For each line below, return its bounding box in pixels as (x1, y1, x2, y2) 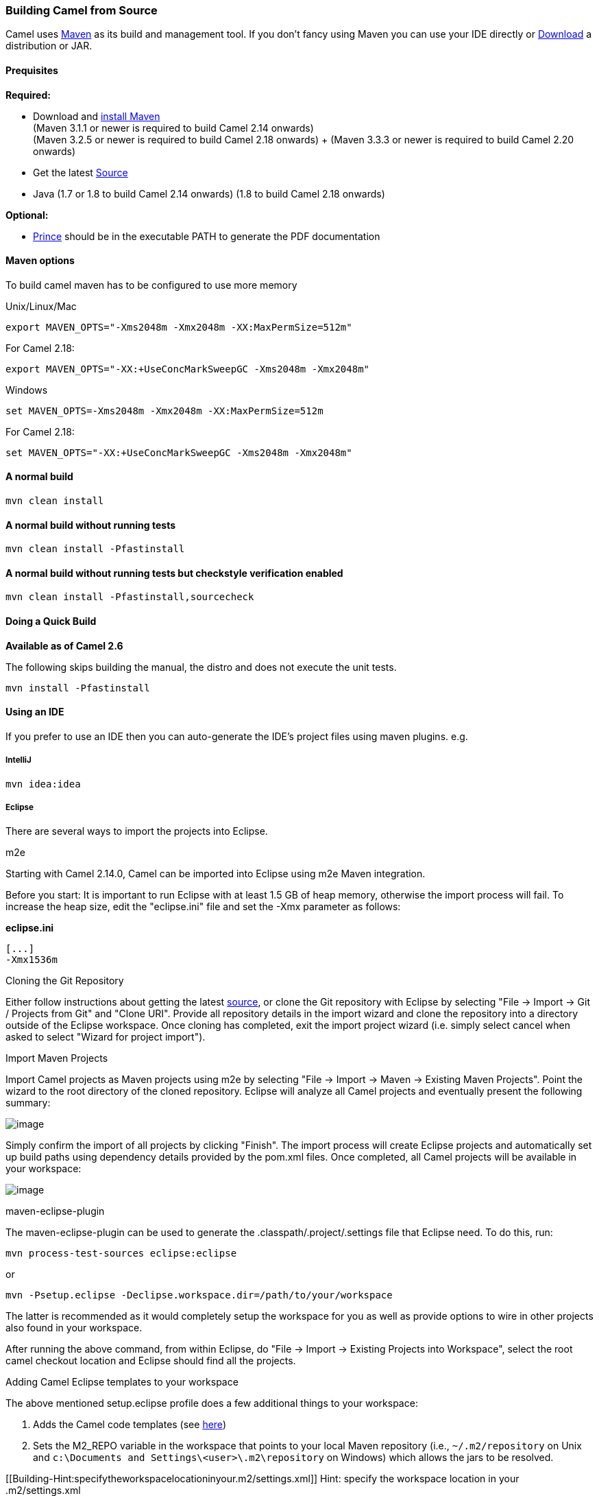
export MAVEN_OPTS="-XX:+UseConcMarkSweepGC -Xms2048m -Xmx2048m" (5, 363, 370, 375)
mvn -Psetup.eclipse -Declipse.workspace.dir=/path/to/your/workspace (5, 1290, 393, 1301)
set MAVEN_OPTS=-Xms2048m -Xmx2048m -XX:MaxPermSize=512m (5, 405, 323, 416)
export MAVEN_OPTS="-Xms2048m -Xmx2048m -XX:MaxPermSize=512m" (5, 321, 352, 333)
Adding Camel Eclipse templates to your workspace (5, 1376, 239, 1388)
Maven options (5, 254, 75, 267)
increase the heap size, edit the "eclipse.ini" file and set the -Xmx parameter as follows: (5, 901, 401, 913)
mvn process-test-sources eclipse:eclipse (5, 1248, 237, 1259)
